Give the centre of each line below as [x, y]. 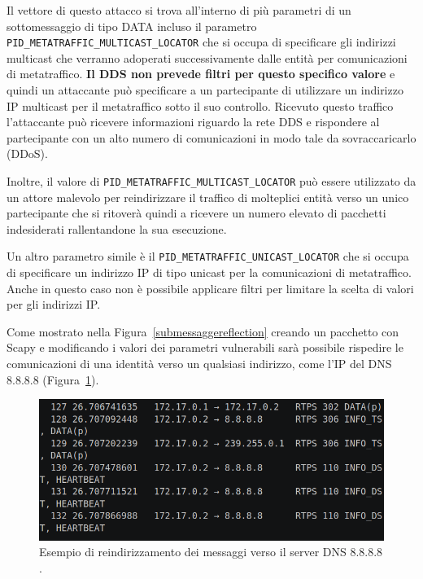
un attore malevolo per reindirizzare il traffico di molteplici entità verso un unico [208, 197]
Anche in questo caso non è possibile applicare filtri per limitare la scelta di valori [210, 288]
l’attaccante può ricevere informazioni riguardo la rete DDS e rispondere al [193, 122]
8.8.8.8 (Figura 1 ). [53, 379]
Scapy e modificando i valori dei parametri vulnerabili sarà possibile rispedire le [205, 347]
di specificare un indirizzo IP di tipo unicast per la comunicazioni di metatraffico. [209, 272]
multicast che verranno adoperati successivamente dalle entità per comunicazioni [207, 57]
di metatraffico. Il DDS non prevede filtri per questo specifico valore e [201, 74]
